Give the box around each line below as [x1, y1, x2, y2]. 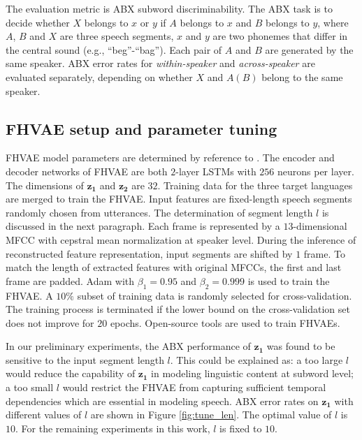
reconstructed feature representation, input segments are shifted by [6, 246, 293, 261]
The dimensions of [6, 177, 84, 192]
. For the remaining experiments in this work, [15, 420, 210, 435]
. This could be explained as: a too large [170, 352, 343, 367]
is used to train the [247, 273, 330, 288]
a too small [6, 380, 54, 395]
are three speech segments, [59, 29, 174, 43]
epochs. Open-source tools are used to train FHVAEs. [110, 315, 340, 330]
